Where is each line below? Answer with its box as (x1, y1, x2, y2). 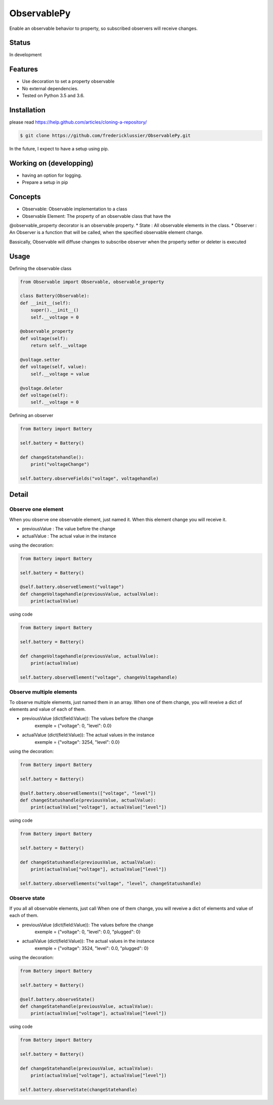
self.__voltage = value (30, 371, 89, 377)
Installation (9, 105, 45, 114)
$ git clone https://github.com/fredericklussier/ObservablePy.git (20, 133, 191, 139)
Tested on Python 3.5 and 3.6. (22, 93, 84, 99)
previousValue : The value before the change (22, 526, 116, 532)
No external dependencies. (22, 85, 78, 91)
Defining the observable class (9, 265, 72, 271)
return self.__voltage (30, 342, 87, 349)
